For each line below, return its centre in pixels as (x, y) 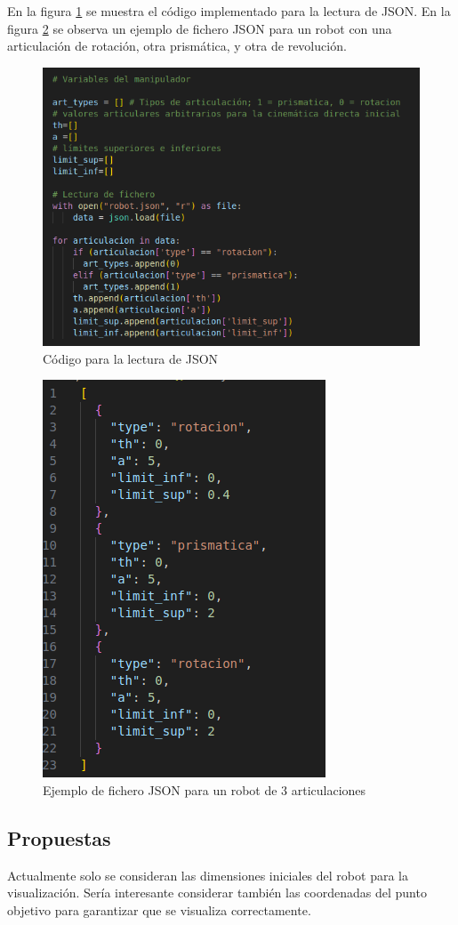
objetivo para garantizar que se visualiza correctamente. (159, 909)
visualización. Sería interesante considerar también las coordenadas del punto (217, 893)
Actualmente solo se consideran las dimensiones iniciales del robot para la (208, 875)
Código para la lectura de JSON (131, 358)
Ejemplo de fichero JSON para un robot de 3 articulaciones (205, 789)
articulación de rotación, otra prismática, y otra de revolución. (177, 46)
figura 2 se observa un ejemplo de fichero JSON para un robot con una (200, 28)
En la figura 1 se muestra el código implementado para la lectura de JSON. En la (229, 11)
